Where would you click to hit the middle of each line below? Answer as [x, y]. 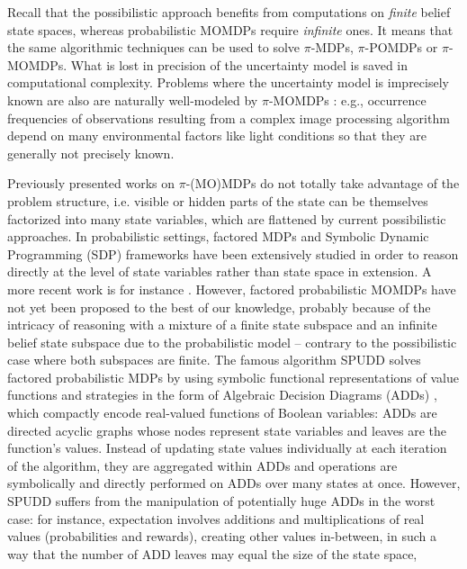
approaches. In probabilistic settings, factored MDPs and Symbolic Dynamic [218, 236]
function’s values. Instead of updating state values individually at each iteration [227, 448]
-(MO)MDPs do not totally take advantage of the [323, 183]
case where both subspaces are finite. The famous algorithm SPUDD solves [214, 360]
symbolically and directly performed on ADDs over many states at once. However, [234, 483]
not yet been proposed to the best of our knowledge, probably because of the [219, 307]
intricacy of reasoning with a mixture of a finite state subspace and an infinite [222, 325]
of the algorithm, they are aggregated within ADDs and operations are [202, 465]
